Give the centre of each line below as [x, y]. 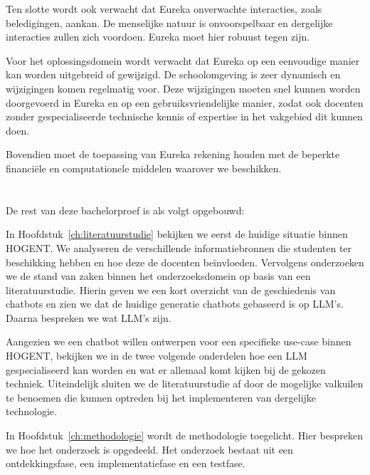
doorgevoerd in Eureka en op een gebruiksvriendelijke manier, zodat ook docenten [185, 102]
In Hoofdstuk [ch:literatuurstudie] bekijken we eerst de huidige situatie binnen [177, 234]
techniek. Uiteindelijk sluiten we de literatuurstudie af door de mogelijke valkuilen [185, 383]
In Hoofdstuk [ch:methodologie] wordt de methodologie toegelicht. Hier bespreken [184, 435]
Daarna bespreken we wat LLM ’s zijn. [89, 317]
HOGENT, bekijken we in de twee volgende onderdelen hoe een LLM [157, 356]
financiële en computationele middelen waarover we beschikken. [144, 168]
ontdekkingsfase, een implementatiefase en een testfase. [126, 463]
